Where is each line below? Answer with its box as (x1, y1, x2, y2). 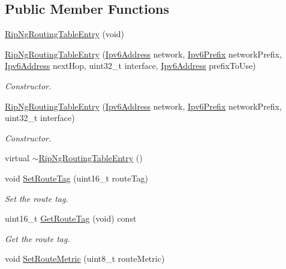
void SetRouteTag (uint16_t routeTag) (5, 171, 149, 184)
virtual (5, 152, 29, 164)
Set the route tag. (5, 192, 68, 204)
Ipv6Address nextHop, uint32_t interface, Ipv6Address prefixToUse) (5, 59, 256, 72)
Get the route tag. (5, 232, 70, 244)
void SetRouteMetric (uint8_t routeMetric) (5, 252, 165, 265)
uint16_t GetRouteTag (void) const (5, 212, 137, 225)
